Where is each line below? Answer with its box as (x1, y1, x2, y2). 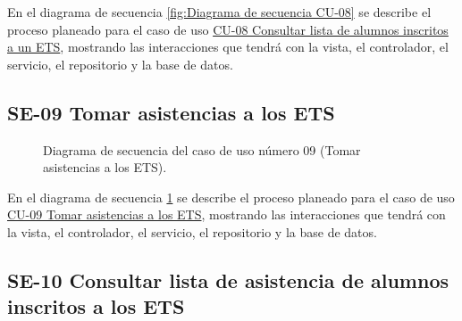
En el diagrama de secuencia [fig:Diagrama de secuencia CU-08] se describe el (7, 3, 432, 21)
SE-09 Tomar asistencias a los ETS (7, 98, 335, 126)
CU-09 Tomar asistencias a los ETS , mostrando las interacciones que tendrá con (7, 205, 446, 224)
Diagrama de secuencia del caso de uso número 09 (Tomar (43, 140, 361, 159)
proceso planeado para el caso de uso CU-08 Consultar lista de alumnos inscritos (7, 20, 449, 38)
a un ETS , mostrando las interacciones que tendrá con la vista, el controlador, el (7, 37, 449, 56)
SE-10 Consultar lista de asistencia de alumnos (7, 266, 449, 293)
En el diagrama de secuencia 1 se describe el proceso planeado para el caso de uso (7, 187, 455, 206)
